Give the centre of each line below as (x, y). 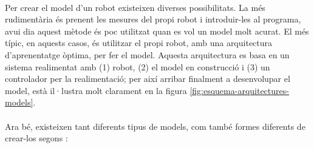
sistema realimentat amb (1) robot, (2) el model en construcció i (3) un (138, 66)
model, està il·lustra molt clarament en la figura (96, 90)
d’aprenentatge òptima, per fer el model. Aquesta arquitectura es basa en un (147, 54)
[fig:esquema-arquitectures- (239, 90)
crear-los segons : (36, 138)
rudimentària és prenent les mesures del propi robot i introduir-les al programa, (153, 19)
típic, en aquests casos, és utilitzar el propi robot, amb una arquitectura (139, 43)
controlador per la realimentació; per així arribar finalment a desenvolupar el (148, 79)
